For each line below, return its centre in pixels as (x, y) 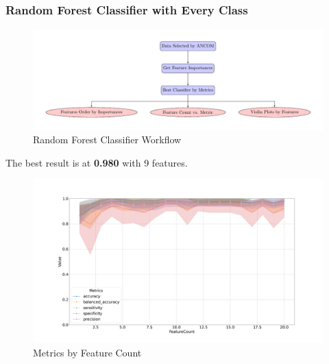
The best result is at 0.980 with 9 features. (97, 162)
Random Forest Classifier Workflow (107, 139)
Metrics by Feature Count (87, 352)
